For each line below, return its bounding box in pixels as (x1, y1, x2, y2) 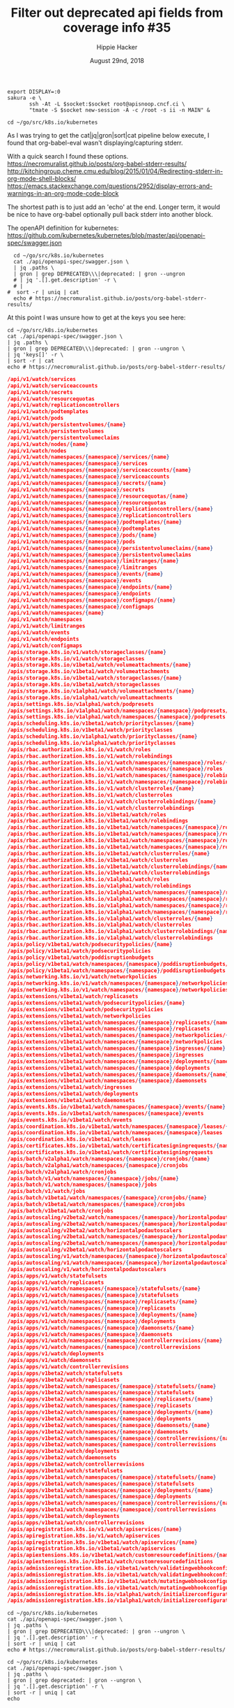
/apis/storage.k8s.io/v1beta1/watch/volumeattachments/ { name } (7, 662, 192, 669)
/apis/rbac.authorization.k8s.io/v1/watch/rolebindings (7, 753, 173, 760)
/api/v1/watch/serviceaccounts (7, 382, 98, 389)
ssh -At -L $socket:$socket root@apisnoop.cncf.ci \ (29, 100, 186, 108)
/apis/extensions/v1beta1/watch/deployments (7, 1090, 139, 1098)
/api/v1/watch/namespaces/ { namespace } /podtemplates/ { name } (7, 519, 182, 526)
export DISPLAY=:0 (7, 88, 61, 95)
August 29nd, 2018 (89, 56, 145, 64)
